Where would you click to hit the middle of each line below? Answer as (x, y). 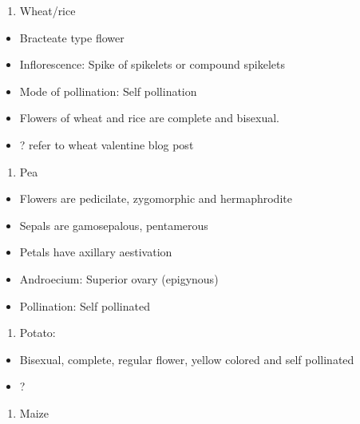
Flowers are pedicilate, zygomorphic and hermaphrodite (156, 198)
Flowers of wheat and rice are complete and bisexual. (149, 118)
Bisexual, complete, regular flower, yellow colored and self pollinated (187, 359)
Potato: (38, 333)
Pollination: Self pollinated (85, 305)
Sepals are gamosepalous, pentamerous (114, 225)
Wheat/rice (47, 10)
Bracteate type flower (72, 37)
